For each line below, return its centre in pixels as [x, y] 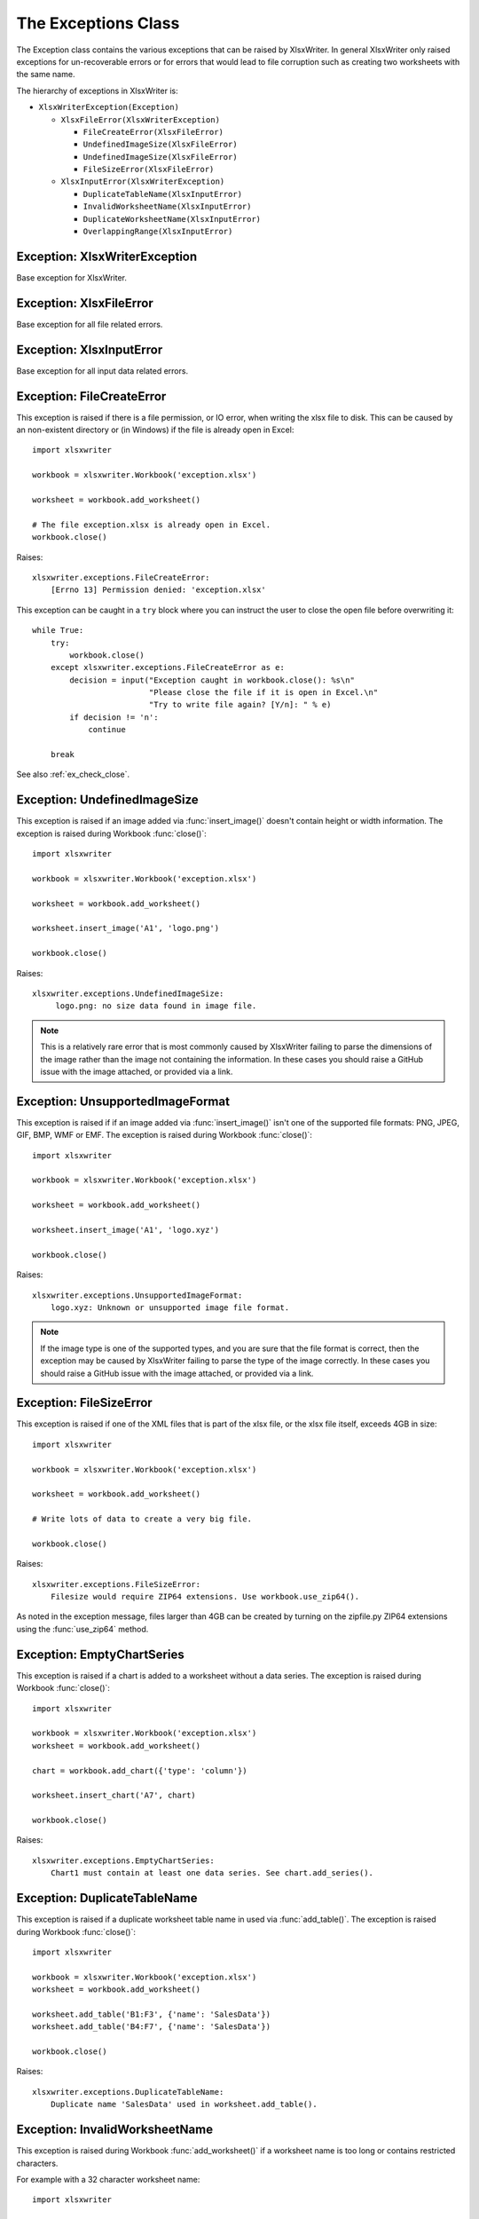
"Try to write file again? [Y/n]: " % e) [240, 705]
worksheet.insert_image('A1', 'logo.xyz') [126, 1230]
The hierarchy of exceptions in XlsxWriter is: [97, 91]
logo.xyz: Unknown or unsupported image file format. [170, 1307]
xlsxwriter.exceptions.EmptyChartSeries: [123, 1860]
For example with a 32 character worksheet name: [108, 2179]
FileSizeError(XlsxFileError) [149, 170]
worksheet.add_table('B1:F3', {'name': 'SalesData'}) [151, 2014]
